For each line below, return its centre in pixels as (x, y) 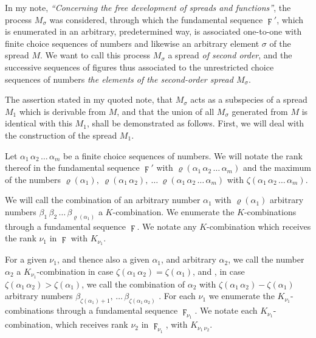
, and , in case (219, 271)
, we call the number (266, 259)
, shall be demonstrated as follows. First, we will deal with (195, 123)
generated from (260, 111)
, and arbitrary (189, 259)
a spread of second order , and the (230, 55)
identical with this (39, 123)
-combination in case (75, 271)
